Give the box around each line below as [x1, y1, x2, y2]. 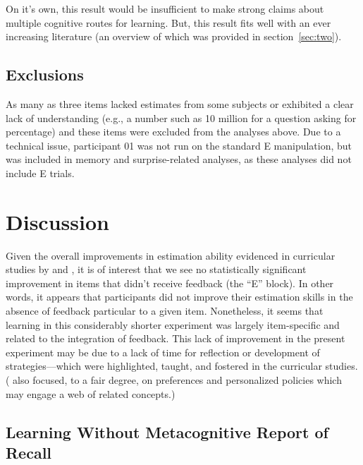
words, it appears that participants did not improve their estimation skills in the [6, 289, 353, 304]
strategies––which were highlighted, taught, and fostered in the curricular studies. [6, 358, 358, 373]
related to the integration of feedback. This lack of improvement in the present [6, 331, 345, 346]
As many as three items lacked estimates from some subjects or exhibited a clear [6, 96, 354, 111]
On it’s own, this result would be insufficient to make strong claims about [6, 1, 324, 16]
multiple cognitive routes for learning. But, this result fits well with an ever [6, 15, 331, 30]
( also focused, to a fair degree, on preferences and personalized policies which [6, 373, 342, 387]
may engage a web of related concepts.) [6, 386, 176, 401]
